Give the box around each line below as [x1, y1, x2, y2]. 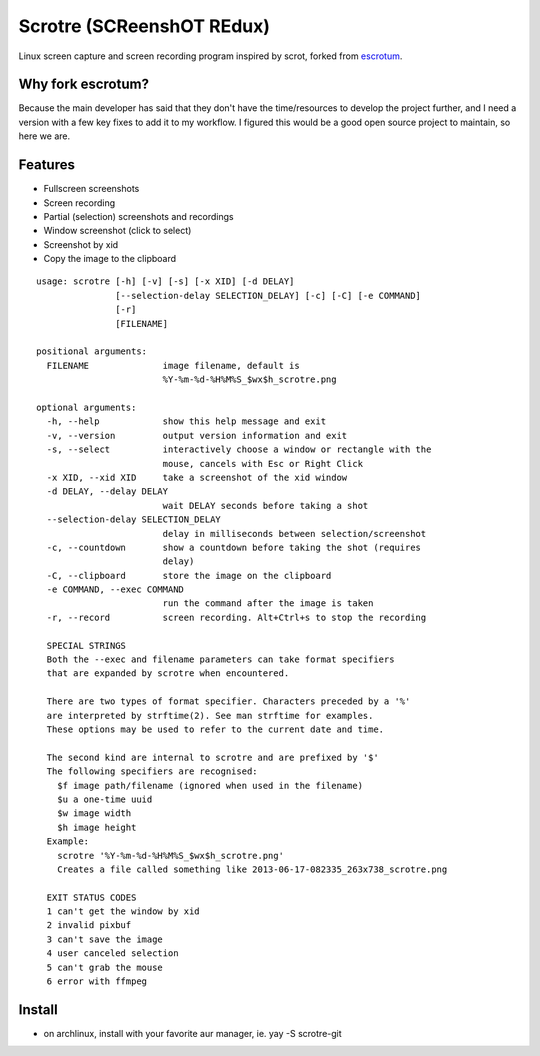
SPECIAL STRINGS [46, 640, 127, 651]
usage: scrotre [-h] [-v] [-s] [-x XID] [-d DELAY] [36, 276, 295, 287]
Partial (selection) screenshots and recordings [43, 210, 234, 222]
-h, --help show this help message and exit [46, 416, 327, 427]
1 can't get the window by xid [46, 906, 200, 917]
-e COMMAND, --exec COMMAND [46, 584, 185, 595]
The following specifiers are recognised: [46, 766, 259, 777]
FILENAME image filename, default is [46, 360, 300, 371]
